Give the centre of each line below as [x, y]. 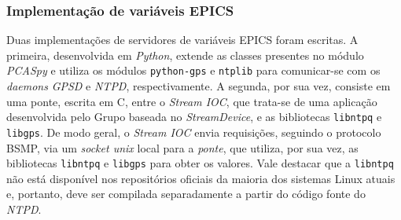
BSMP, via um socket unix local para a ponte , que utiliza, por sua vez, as [182, 147]
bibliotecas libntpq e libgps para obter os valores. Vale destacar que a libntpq [200, 163]
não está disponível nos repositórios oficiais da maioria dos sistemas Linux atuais [201, 178]
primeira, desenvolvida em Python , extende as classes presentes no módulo [185, 55]
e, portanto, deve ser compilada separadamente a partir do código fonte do [186, 194]
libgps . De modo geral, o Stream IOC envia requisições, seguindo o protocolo [194, 132]
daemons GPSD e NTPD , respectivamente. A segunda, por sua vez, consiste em [199, 86]
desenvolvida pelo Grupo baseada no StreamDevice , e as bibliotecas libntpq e [194, 117]
